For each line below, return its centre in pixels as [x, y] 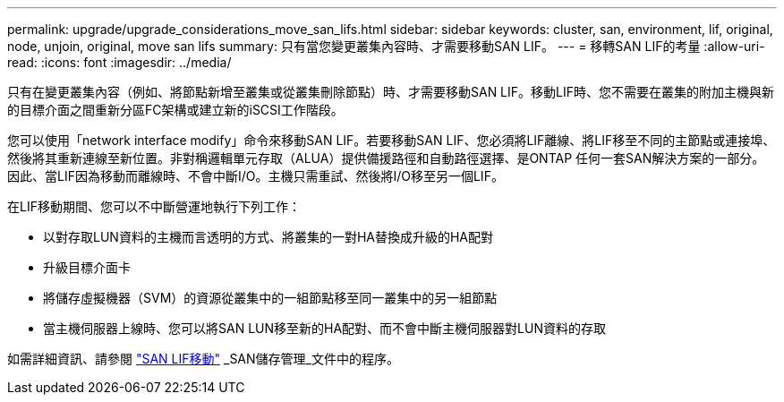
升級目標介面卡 [87, 267]
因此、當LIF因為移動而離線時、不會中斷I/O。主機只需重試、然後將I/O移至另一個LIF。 [256, 176]
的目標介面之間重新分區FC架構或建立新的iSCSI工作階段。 [175, 110]
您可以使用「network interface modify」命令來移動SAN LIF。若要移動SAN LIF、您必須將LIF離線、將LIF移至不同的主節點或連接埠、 [392, 140]
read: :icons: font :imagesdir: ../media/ [119, 62]
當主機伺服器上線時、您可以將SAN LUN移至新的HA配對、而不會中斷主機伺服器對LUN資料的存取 [324, 328]
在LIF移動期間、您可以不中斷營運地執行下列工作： [154, 206]
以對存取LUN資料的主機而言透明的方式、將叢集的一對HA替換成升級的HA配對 [268, 237]
